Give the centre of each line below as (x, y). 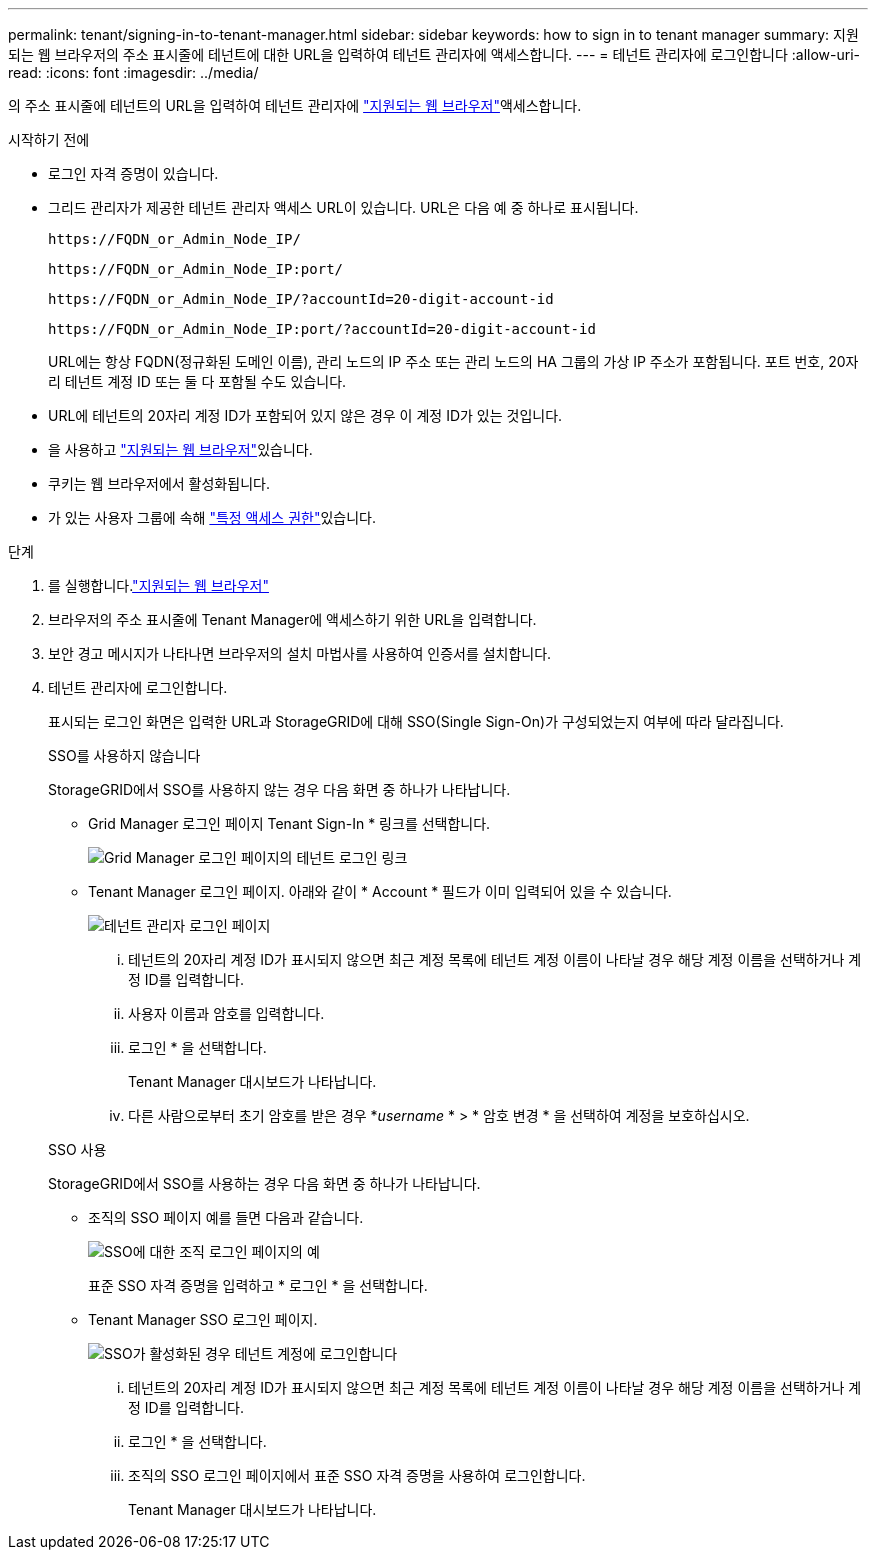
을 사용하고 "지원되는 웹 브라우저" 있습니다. (180, 449)
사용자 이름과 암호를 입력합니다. (226, 1013)
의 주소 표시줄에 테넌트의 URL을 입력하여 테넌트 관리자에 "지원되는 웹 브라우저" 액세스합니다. (295, 105)
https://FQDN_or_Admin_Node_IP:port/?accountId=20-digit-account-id (322, 329)
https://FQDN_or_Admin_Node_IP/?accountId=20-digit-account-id (301, 299)
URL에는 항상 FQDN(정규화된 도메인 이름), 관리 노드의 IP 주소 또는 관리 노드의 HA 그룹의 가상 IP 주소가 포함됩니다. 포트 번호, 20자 (453, 361)
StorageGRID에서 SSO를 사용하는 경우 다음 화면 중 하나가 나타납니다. (264, 1183)
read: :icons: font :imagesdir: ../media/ (133, 72)
